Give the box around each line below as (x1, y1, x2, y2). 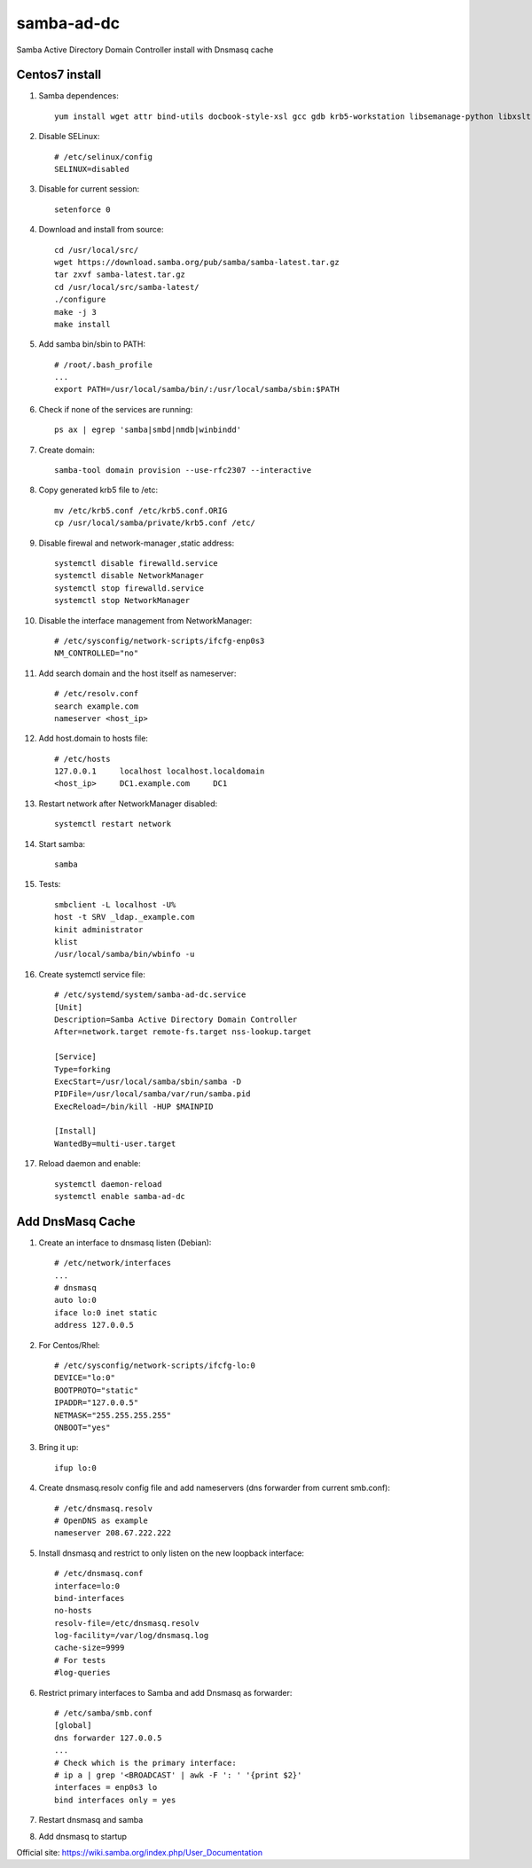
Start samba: (38, 838, 86, 849)
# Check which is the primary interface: (54, 1757, 237, 1768)
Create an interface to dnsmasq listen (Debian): (38, 1237, 212, 1248)
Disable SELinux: (38, 131, 100, 142)
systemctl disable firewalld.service (54, 559, 219, 568)
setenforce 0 (54, 204, 111, 215)
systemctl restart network (54, 819, 172, 829)
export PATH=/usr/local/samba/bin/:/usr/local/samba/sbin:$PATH (54, 384, 340, 395)
